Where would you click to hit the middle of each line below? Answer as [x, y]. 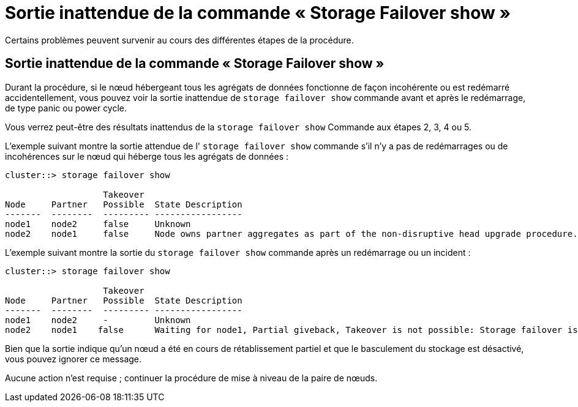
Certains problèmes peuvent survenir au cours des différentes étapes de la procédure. [179, 40]
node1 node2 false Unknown [98, 224]
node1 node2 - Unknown [98, 320]
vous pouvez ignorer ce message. [73, 359]
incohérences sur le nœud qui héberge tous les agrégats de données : [147, 156]
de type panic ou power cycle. [66, 108]
